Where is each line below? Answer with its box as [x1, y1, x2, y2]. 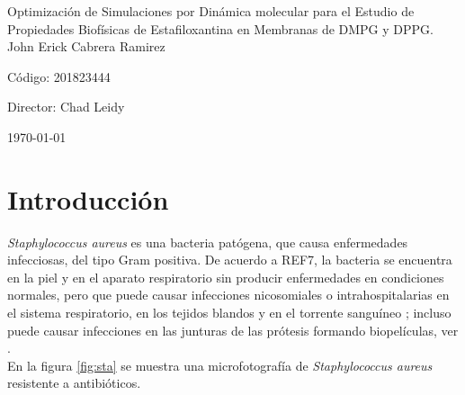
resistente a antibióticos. [7, 373, 141, 392]
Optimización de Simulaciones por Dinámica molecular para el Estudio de [7, 2, 415, 20]
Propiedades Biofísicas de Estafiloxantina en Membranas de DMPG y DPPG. [7, 19, 434, 38]
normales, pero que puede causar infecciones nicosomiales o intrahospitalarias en [7, 285, 450, 304]
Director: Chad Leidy [7, 97, 125, 116]
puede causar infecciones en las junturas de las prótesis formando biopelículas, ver [7, 320, 459, 339]
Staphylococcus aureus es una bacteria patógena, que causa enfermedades [7, 232, 408, 251]
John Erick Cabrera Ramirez [7, 37, 165, 56]
